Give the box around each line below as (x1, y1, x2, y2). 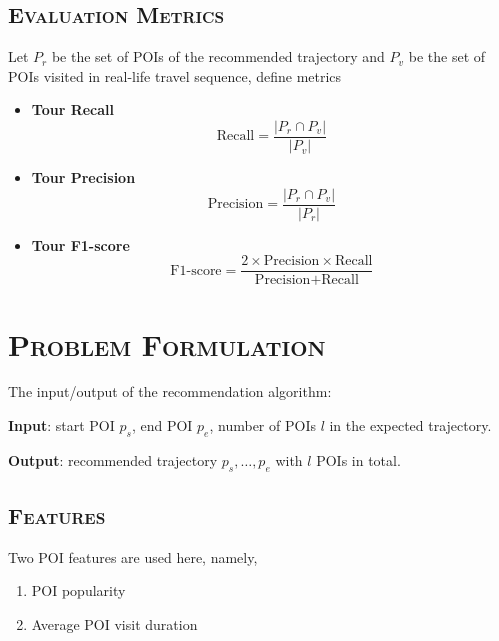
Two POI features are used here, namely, (8, 546, 258, 567)
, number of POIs (209, 415, 316, 436)
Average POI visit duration (31, 614, 198, 635)
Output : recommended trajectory (8, 449, 218, 470)
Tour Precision (31, 167, 136, 188)
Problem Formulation (8, 323, 326, 364)
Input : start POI (8, 415, 115, 436)
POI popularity (31, 580, 126, 601)
